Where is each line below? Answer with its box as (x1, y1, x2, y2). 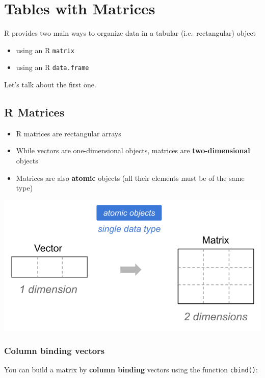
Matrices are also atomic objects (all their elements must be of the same (16, 172, 245, 183)
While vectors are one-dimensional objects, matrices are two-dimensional (16, 145, 250, 156)
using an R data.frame (16, 62, 89, 73)
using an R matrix (16, 44, 74, 55)
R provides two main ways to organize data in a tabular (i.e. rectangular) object (4, 28, 256, 38)
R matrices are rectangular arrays (16, 128, 121, 138)
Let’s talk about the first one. (4, 79, 96, 90)
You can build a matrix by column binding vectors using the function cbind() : (4, 364, 258, 375)
